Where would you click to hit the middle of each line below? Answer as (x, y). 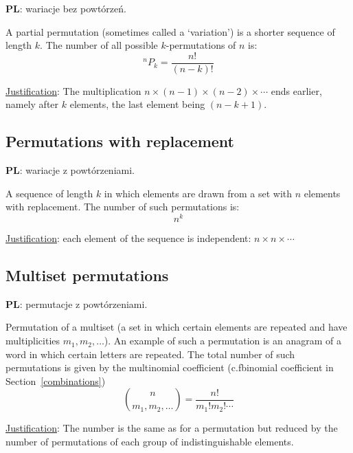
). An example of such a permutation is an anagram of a (223, 341)
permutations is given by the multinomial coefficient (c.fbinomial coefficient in (170, 367)
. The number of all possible (99, 45)
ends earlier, (296, 90)
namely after (32, 104)
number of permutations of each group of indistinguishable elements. (150, 442)
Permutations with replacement (120, 141)
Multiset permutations (87, 275)
